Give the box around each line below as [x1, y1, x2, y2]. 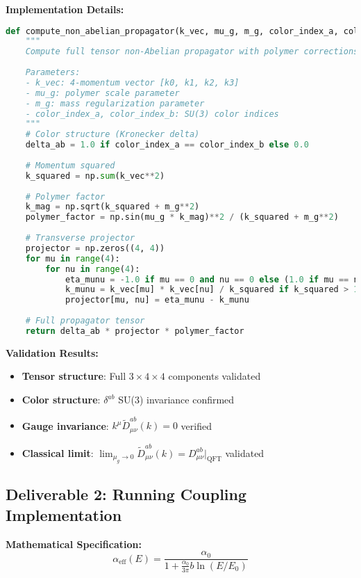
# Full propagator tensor [25, 316, 145, 326]
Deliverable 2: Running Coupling [6, 483, 247, 505]
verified [180, 418, 212, 433]
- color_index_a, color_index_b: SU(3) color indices [25, 109, 279, 119]
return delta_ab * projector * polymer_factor [25, 326, 244, 336]
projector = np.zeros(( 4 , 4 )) [25, 243, 165, 253]
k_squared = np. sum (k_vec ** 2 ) [25, 170, 165, 181]
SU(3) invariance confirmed [118, 392, 235, 407]
